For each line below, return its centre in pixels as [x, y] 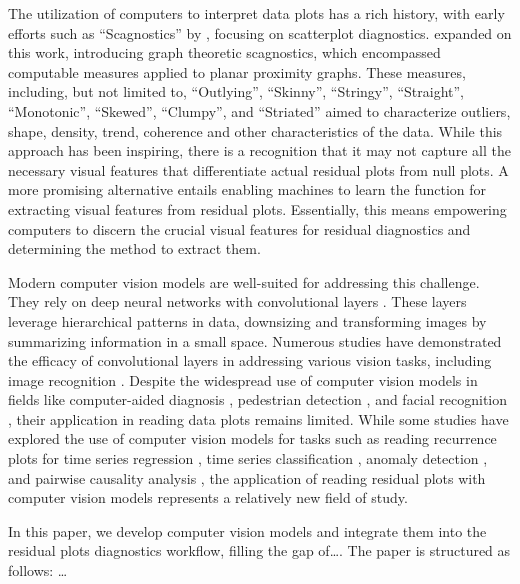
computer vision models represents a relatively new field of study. [208, 497]
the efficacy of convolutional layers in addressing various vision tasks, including [250, 360]
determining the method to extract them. [134, 248]
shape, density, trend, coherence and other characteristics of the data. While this [255, 130]
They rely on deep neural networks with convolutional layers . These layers [237, 301]
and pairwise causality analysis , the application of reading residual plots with [247, 477]
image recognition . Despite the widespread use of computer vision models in [243, 379]
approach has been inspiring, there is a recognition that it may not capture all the [259, 150]
